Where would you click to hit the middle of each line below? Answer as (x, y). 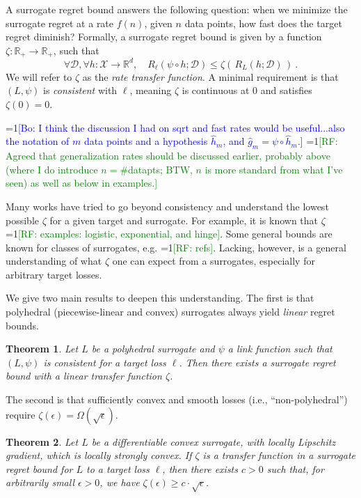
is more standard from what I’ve (274, 169)
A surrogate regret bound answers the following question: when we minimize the (177, 9)
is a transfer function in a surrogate (279, 455)
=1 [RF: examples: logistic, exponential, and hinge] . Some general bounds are (169, 234)
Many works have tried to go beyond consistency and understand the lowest (167, 206)
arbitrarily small (40, 482)
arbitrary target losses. (54, 274)
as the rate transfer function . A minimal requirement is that (210, 76)
